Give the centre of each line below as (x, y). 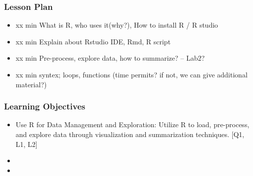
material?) (31, 84)
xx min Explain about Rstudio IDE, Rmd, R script (93, 41)
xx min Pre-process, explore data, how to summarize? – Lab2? (110, 58)
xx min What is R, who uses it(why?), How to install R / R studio (117, 25)
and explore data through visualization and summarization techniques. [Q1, (130, 134)
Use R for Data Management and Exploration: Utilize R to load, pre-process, (132, 124)
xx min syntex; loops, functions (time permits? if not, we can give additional (131, 74)
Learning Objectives (45, 106)
